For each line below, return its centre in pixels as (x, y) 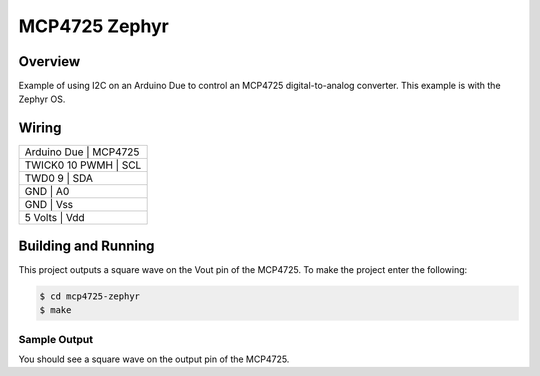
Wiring (40, 128)
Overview (49, 61)
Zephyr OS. (42, 99)
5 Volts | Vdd (54, 218)
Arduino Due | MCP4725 (82, 152)
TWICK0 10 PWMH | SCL (83, 165)
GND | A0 (47, 192)
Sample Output (56, 339)
